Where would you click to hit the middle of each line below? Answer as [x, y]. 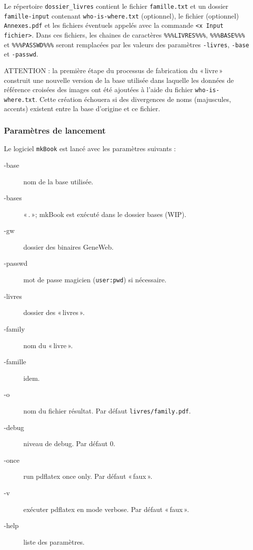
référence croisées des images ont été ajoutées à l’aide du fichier [98, 89]
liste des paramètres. [54, 541]
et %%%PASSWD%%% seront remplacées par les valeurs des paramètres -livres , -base [127, 44]
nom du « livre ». [48, 345]
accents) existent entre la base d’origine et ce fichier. [82, 108]
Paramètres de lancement [55, 130]
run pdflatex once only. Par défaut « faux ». [88, 476]
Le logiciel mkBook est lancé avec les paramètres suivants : [90, 148]
